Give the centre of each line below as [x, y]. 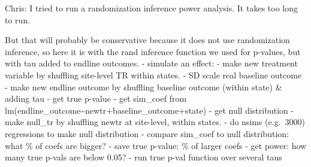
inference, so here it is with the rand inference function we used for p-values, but [153, 51]
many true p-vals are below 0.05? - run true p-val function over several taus [144, 157]
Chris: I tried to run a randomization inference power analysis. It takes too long [151, 8]
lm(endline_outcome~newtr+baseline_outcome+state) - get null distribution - [150, 110]
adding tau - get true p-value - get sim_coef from [96, 98]
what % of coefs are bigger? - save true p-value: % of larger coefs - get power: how [156, 145]
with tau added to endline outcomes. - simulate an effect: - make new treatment [151, 63]
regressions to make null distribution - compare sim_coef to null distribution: [147, 133]
